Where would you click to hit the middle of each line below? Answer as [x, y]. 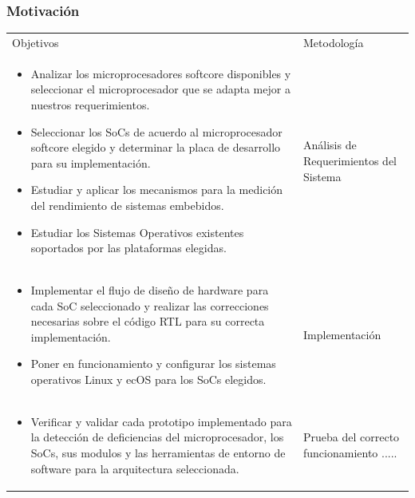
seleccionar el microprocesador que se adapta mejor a [160, 89]
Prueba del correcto [352, 437]
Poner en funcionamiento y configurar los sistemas [153, 364]
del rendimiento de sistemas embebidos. [127, 205]
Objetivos [36, 42]
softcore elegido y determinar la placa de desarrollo [156, 147]
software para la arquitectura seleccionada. [135, 468]
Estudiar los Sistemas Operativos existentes [137, 232]
